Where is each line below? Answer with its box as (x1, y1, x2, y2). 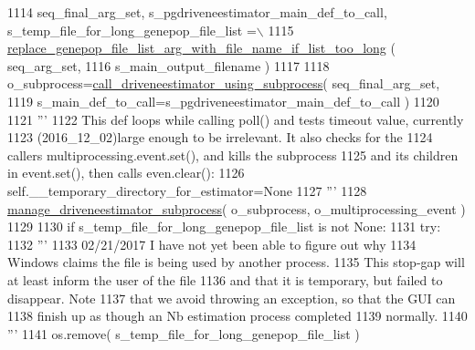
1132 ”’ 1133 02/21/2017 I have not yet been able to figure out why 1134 (7, 234, 417, 253)
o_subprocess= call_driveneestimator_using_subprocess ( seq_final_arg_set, (7, 74, 440, 93)
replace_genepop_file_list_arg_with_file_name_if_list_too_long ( (7, 38, 396, 57)
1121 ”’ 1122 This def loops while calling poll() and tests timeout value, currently (7, 109, 464, 129)
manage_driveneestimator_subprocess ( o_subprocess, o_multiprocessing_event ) (7, 199, 466, 218)
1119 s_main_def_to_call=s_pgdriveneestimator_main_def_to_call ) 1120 (7, 91, 439, 110)
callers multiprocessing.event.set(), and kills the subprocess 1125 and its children (7, 145, 459, 164)
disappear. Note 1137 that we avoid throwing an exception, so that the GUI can (7, 288, 456, 307)
